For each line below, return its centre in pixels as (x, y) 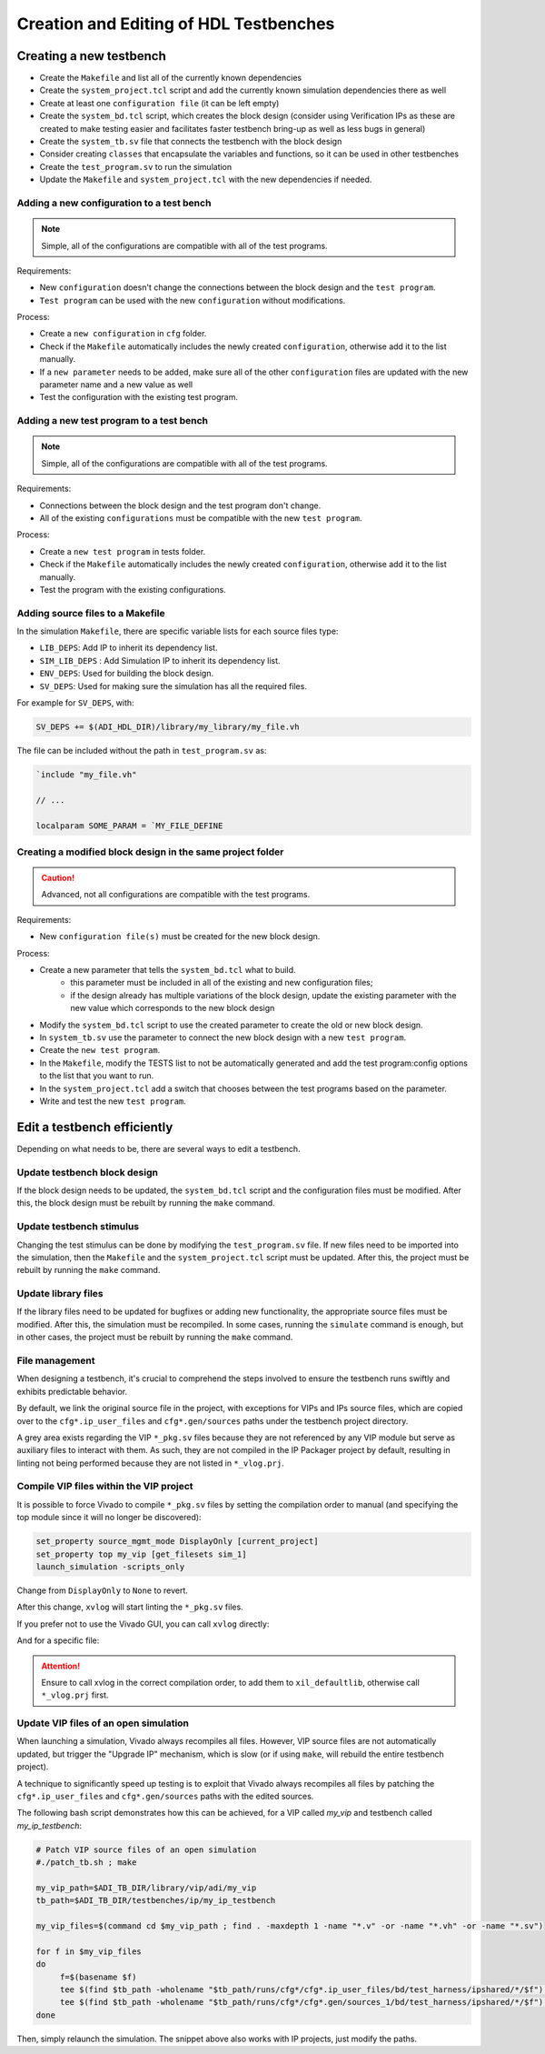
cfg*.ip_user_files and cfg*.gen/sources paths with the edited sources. (165, 1797)
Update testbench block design (88, 1172)
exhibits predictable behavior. (72, 1391)
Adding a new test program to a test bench (113, 421)
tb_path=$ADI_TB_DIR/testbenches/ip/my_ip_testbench (156, 1901)
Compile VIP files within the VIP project (105, 1487)
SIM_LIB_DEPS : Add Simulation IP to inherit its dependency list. (160, 660)
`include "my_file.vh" (86, 774)
